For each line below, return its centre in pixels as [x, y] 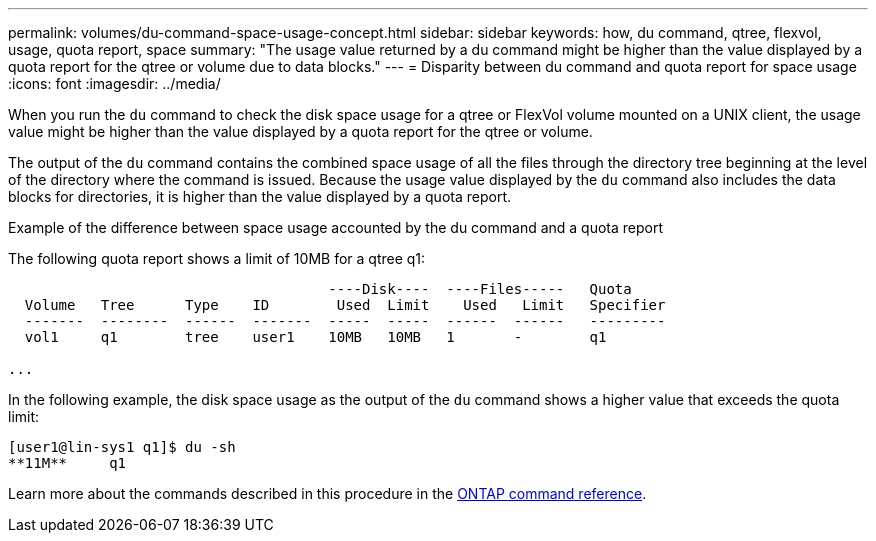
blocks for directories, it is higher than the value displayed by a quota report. [260, 196]
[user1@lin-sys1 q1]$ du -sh [122, 447]
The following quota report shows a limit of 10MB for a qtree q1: [217, 258]
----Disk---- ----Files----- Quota [480, 289]
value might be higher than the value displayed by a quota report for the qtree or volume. [300, 131]
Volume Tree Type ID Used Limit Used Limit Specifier [345, 305]
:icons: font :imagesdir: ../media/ [114, 83]
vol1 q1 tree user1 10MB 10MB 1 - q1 [315, 337]
